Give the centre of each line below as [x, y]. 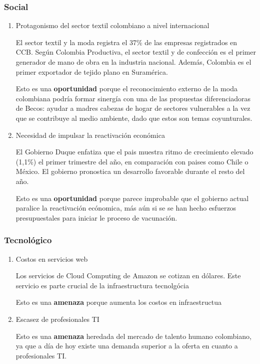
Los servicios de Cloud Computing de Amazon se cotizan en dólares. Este [128, 276]
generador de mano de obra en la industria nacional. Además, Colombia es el [133, 62]
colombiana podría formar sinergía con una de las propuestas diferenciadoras [133, 98]
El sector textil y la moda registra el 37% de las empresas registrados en [126, 42]
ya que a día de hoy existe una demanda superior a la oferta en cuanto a [127, 346]
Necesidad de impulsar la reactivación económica [90, 135]
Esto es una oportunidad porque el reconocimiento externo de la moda [126, 88]
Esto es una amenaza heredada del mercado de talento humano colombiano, [133, 336]
